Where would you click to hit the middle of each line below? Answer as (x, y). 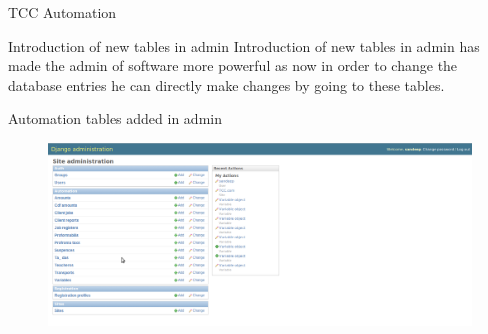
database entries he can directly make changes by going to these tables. (226, 84)
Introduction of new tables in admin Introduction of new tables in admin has (244, 45)
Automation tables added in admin (115, 118)
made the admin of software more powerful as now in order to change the (233, 65)
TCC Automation (62, 12)
